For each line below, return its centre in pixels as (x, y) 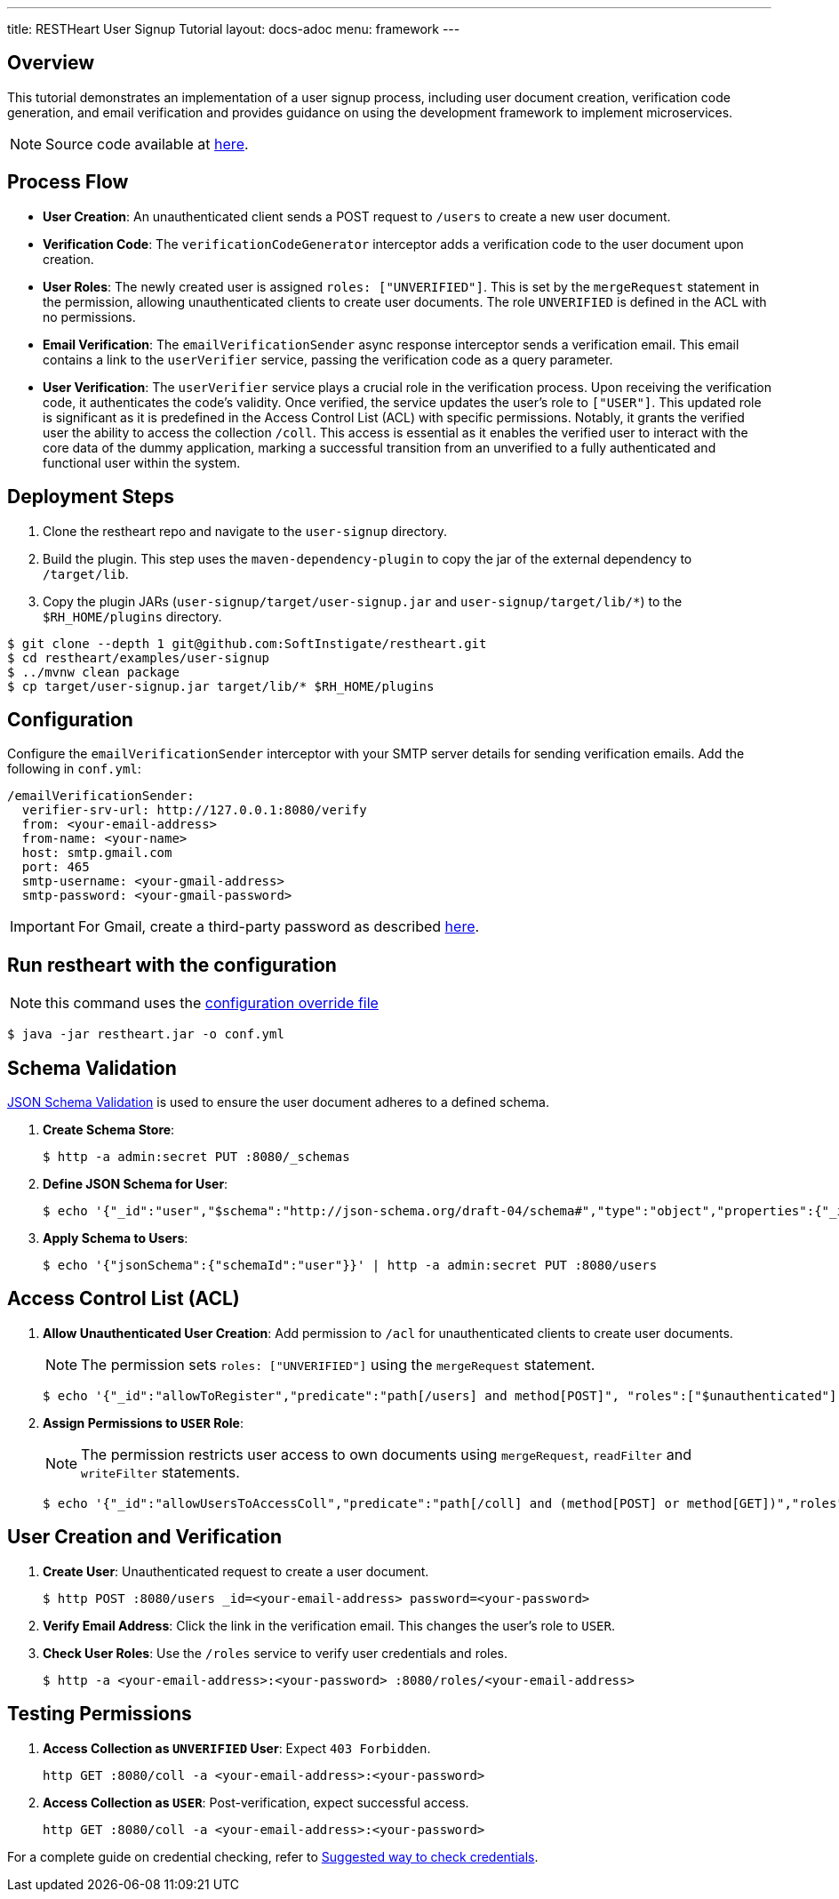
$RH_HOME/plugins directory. (132, 616)
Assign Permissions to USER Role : (143, 1422)
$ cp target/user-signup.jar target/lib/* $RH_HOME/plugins (221, 686)
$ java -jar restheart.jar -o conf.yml (146, 1034)
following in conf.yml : (74, 769)
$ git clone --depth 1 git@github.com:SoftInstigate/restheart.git (247, 643)
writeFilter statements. (160, 1472)
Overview (51, 63)
